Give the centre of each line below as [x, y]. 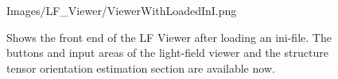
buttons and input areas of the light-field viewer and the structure [167, 53]
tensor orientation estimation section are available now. [141, 68]
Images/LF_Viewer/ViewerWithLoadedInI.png [122, 10]
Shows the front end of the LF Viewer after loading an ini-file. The [169, 37]
